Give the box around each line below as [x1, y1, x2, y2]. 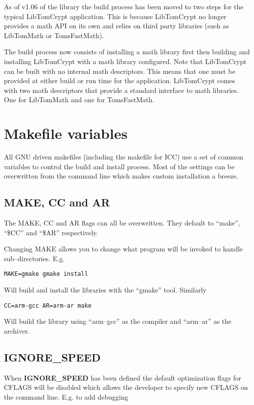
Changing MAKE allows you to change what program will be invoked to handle [4, 244, 243, 254]
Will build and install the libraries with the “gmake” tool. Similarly [4, 285, 207, 295]
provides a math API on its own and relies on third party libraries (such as [4, 21, 229, 31]
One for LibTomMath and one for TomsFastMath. [4, 94, 155, 105]
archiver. [4, 325, 30, 336]
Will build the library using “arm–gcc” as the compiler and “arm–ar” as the [4, 316, 231, 326]
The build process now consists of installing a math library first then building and [4, 46, 250, 57]
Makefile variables [4, 123, 128, 143]
